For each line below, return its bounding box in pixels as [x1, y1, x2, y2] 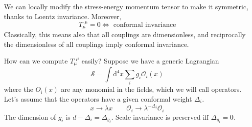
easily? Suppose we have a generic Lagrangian [81, 55, 219, 65]
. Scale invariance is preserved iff [111, 111, 209, 122]
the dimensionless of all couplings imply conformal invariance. [4, 39, 189, 49]
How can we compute [4, 55, 68, 65]
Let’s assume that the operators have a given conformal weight [4, 93, 192, 104]
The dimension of [4, 111, 56, 122]
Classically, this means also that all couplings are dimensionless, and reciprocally [4, 29, 246, 40]
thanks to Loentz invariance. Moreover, [4, 11, 121, 21]
